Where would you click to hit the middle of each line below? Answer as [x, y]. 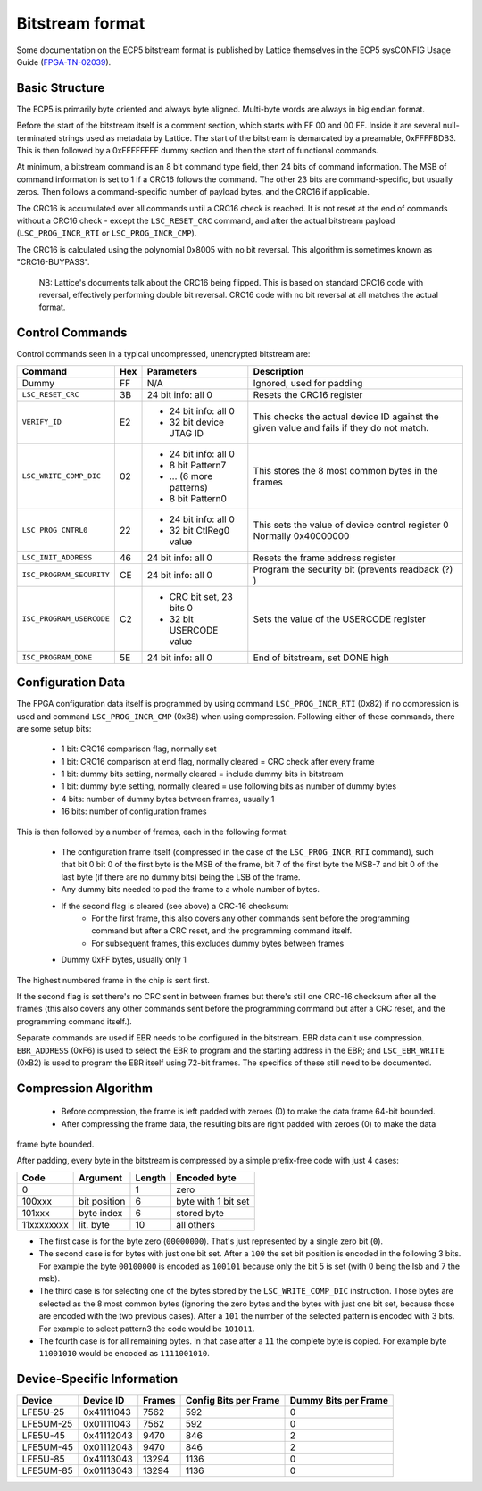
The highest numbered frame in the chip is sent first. [113, 980]
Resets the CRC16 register [308, 394]
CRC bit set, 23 [201, 596]
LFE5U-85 [43, 1459]
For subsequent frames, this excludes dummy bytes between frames [218, 943]
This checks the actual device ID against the [346, 417]
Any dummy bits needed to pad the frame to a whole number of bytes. [191, 890]
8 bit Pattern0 [198, 498]
